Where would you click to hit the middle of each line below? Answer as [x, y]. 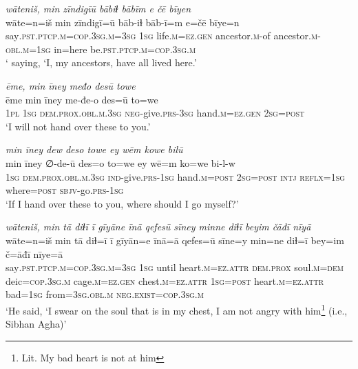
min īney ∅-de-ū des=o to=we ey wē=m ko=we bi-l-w [120, 162]
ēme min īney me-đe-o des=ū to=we [82, 99]
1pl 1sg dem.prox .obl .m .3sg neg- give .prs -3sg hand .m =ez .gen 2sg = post [155, 113]
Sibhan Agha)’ [36, 324]
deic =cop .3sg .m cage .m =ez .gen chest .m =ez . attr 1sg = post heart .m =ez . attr [165, 280]
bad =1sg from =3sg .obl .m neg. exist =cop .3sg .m [105, 294]
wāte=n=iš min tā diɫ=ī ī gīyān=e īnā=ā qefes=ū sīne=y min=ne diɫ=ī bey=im [175, 240]
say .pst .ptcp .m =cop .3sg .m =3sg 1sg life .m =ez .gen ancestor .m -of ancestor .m [162, 36]
